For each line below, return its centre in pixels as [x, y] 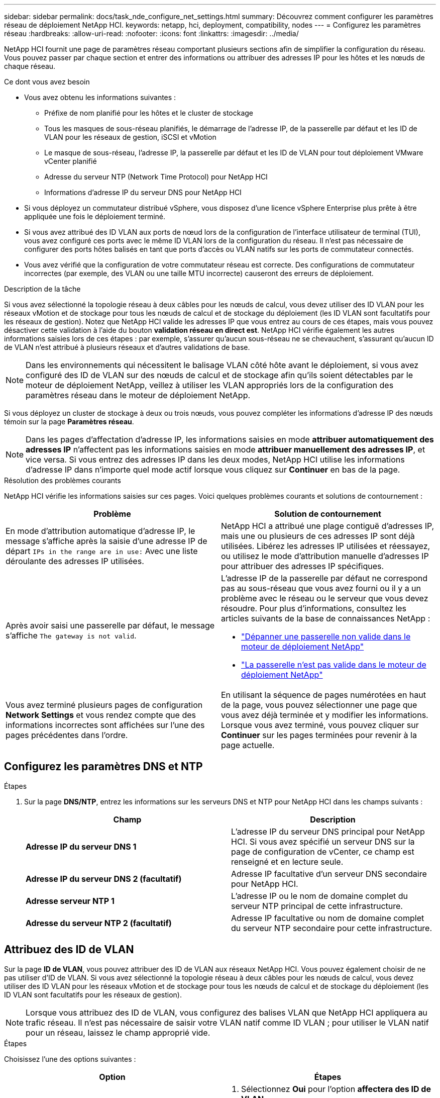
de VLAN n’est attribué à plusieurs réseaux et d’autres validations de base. [127, 347]
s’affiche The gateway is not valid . [71, 635]
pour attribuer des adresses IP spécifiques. [303, 566]
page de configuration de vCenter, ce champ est [323, 851]
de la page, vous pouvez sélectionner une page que [319, 705]
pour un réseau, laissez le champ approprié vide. [118, 1032]
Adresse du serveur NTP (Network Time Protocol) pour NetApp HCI [156, 177]
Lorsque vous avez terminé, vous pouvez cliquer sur [320, 725]
